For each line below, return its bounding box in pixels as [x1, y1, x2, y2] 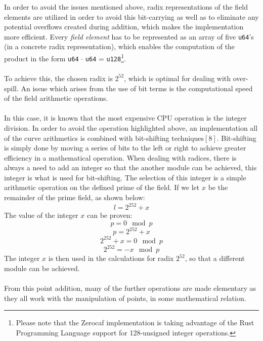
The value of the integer [4, 210, 78, 220]
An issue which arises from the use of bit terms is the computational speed [21, 83, 253, 93]
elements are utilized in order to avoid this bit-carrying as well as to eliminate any [4, 11, 259, 22]
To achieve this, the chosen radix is [4, 72, 113, 83]
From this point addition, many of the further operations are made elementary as [4, 283, 256, 293]
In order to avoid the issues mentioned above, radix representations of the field [4, 2, 248, 12]
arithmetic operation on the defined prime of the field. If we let [4, 182, 200, 193]
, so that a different [185, 253, 245, 263]
